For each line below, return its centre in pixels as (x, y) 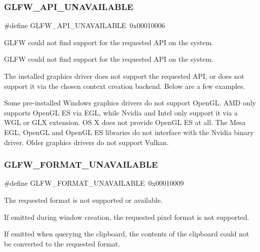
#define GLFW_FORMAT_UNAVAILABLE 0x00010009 (94, 183)
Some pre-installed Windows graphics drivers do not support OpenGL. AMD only (130, 103)
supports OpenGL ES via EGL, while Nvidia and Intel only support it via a (121, 112)
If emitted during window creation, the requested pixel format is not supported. (127, 217)
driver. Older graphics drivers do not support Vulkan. (87, 142)
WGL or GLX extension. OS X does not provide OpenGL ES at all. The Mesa (125, 122)
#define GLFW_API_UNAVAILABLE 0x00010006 (85, 25)
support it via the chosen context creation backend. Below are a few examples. (125, 86)
